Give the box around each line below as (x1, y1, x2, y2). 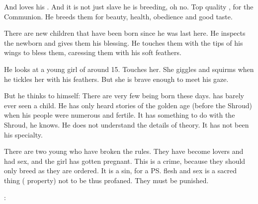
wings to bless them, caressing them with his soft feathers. (4, 47, 181, 58)
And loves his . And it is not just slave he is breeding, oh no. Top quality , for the (4, 1, 254, 11)
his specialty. (4, 129, 43, 139)
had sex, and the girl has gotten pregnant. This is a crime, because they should (4, 155, 246, 166)
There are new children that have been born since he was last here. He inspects (4, 28, 246, 38)
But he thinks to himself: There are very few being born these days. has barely (4, 90, 244, 101)
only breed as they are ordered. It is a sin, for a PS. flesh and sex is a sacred (4, 165, 237, 176)
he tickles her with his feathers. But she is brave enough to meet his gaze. (4, 73, 229, 84)
